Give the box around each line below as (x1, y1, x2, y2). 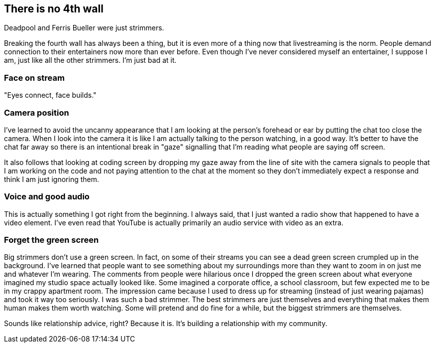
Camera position (4, 107, 69, 118)
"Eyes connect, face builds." (4, 91, 97, 100)
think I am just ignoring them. (4, 174, 100, 183)
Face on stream (4, 72, 65, 83)
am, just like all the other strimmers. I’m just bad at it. (4, 56, 177, 65)
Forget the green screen (4, 235, 99, 245)
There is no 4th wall (4, 2, 104, 15)
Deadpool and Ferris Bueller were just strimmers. (4, 23, 164, 32)
